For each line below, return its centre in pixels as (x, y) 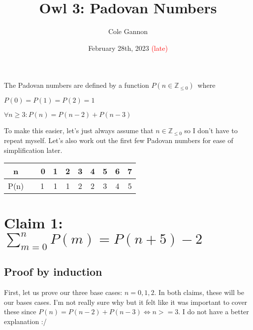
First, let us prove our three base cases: (63, 292)
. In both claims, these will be (199, 292)
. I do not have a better (214, 312)
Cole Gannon (128, 31)
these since (20, 312)
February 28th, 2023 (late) (128, 48)
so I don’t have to (211, 130)
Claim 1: (33, 223)
